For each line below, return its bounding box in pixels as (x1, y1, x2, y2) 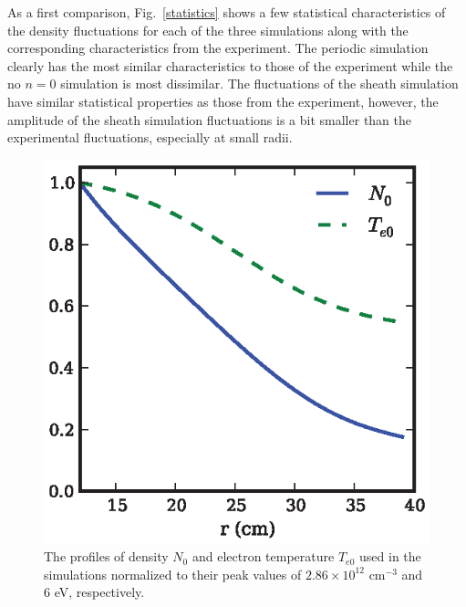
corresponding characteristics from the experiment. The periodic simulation (7, 38, 429, 58)
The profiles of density (44, 547, 169, 566)
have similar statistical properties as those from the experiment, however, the (7, 91, 439, 110)
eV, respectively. (54, 582, 145, 602)
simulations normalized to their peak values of (44, 564, 302, 583)
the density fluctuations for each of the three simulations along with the (7, 20, 409, 39)
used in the (359, 547, 421, 566)
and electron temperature (192, 547, 335, 566)
